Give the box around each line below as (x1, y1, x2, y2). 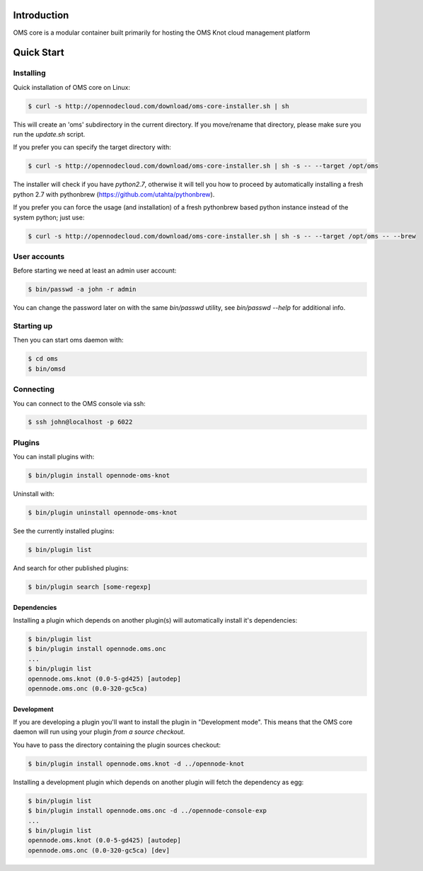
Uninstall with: (13, 490, 54, 498)
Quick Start (13, 47, 64, 59)
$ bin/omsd (28, 364, 66, 373)
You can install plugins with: (13, 453, 95, 461)
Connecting (13, 384, 54, 394)
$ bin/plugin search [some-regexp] (28, 583, 151, 591)
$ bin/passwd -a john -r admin (28, 285, 137, 294)
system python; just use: (13, 213, 85, 221)
